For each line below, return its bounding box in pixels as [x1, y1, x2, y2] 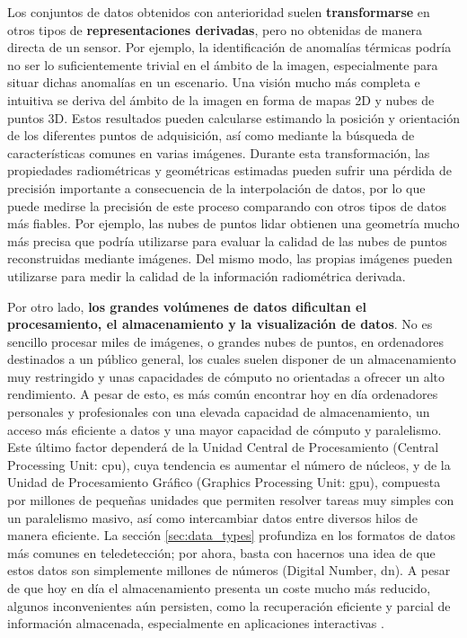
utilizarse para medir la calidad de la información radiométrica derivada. [7, 266, 406, 285]
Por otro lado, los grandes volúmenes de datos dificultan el [7, 297, 366, 315]
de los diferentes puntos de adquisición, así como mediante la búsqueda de [7, 126, 415, 145]
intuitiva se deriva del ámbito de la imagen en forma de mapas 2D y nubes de [7, 90, 435, 109]
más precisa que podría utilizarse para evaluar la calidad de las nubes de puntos [7, 231, 447, 250]
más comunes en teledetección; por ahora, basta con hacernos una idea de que [7, 543, 436, 562]
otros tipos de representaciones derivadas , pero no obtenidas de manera [7, 20, 422, 39]
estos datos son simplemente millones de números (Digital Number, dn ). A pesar [7, 561, 451, 580]
